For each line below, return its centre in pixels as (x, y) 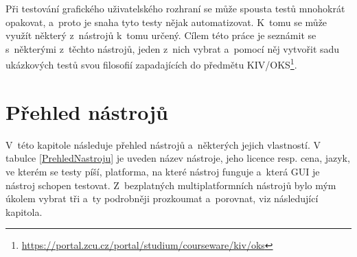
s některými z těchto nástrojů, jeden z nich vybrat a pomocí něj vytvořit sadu (173, 48)
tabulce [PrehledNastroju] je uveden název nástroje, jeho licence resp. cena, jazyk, (178, 158)
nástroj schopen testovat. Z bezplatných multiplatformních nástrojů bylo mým (171, 185)
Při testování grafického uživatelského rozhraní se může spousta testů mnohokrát (175, 8)
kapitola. (24, 211)
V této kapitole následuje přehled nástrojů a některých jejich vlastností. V (163, 144)
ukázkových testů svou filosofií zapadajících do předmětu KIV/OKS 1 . (151, 64)
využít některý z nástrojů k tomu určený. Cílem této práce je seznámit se (161, 35)
